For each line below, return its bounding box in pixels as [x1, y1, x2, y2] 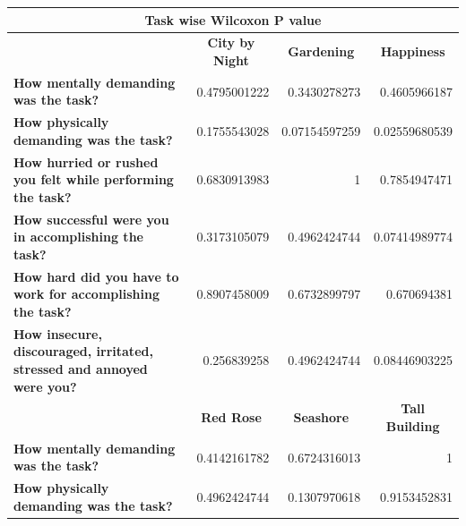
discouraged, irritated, [13, 342, 153, 361]
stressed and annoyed [13, 359, 148, 378]
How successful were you [13, 209, 169, 228]
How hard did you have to [13, 267, 179, 285]
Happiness [380, 42, 445, 61]
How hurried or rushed [13, 152, 159, 171]
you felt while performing [13, 170, 174, 189]
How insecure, [13, 324, 102, 343]
